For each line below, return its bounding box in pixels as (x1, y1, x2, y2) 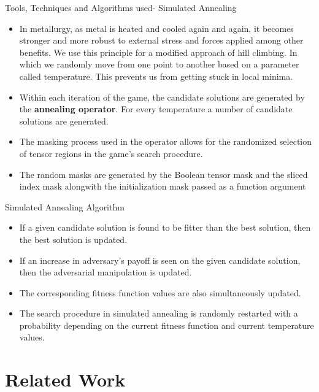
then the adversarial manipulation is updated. (19, 266, 192, 279)
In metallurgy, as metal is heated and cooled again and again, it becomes (19, 21, 294, 34)
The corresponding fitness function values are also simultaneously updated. (19, 286, 301, 299)
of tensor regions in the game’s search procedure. (19, 147, 203, 159)
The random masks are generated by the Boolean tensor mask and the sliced (19, 167, 308, 180)
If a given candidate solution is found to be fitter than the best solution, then (19, 221, 311, 234)
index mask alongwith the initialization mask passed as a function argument (19, 180, 306, 193)
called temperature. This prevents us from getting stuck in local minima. (19, 69, 293, 82)
